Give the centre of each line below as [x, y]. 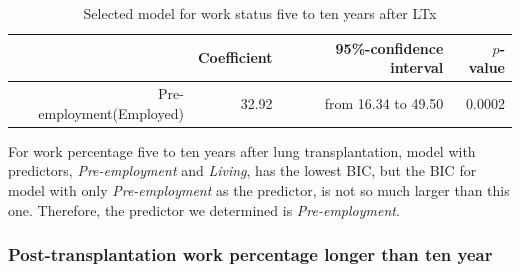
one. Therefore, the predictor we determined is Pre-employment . [204, 209]
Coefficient [235, 57]
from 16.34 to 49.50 [384, 102]
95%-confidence [389, 47]
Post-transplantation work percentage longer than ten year [250, 254]
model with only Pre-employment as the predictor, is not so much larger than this [259, 189]
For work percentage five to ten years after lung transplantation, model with [242, 150]
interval [417, 67]
